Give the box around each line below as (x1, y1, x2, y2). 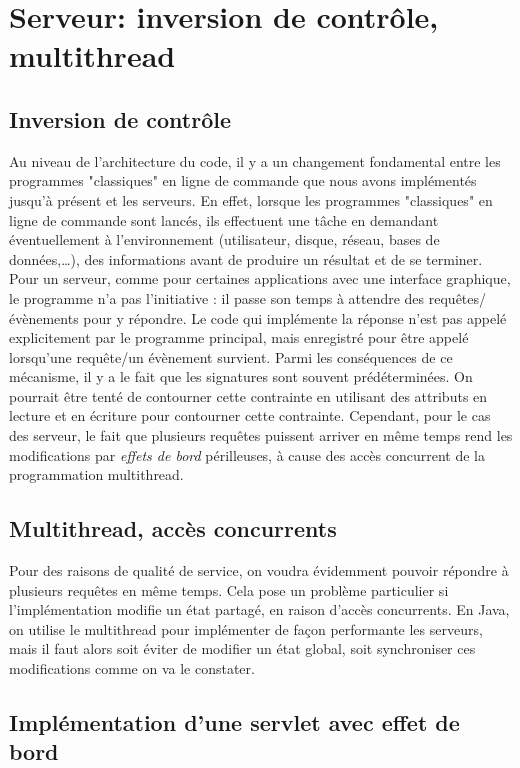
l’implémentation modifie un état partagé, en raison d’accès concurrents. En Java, (9, 599, 510, 620)
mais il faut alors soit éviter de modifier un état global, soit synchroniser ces (9, 638, 476, 659)
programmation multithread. (9, 464, 184, 485)
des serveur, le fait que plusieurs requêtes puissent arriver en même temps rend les (9, 425, 513, 446)
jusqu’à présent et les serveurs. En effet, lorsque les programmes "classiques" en (9, 189, 493, 210)
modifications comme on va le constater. (9, 658, 255, 679)
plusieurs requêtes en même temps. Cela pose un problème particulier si (9, 579, 449, 600)
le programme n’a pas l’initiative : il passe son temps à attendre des (9, 287, 425, 308)
